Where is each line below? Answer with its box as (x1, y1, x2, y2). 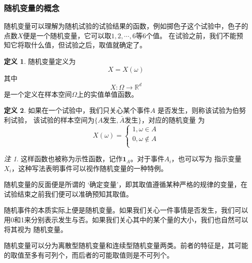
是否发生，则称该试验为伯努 (157, 105, 246, 115)
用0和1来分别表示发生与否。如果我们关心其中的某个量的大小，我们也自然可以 (4, 215, 248, 225)
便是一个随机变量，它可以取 (23, 30, 111, 40)
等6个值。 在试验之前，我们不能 (136, 30, 236, 40)
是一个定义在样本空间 (4, 89, 72, 99)
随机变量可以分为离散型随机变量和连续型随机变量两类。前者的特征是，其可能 (4, 240, 248, 250)
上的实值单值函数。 (77, 89, 138, 99)
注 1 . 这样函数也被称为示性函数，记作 (4, 154, 123, 164)
